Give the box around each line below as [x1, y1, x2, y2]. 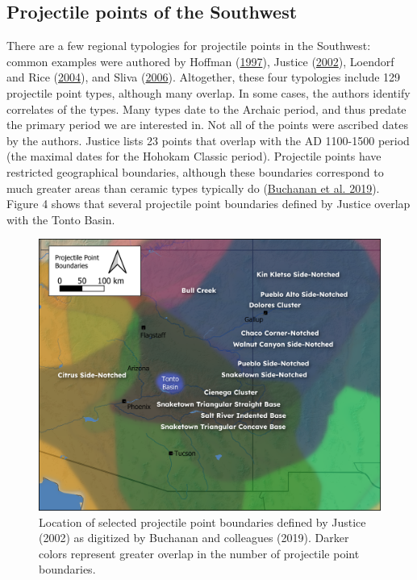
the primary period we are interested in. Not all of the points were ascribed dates [6, 116, 408, 133]
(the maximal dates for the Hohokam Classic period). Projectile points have [6, 148, 382, 165]
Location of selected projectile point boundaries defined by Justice [39, 513, 366, 530]
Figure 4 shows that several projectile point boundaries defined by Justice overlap [6, 195, 411, 212]
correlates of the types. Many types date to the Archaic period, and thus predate [6, 100, 407, 117]
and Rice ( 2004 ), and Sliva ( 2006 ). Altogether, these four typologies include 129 [6, 69, 401, 86]
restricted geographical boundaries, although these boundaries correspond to [6, 163, 384, 180]
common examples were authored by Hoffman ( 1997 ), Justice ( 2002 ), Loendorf [6, 52, 394, 69]
